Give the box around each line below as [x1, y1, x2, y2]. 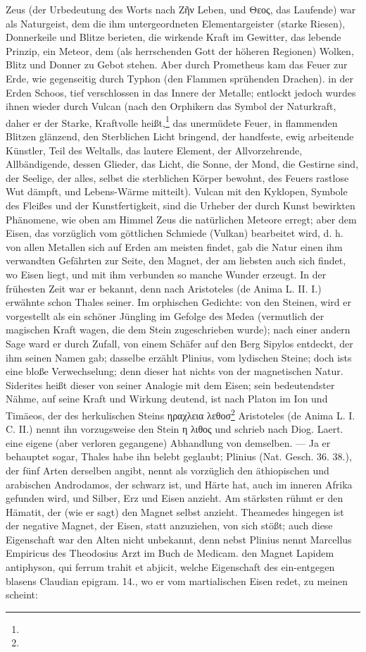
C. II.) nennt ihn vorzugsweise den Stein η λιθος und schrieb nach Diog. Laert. [6, 422, 343, 436]
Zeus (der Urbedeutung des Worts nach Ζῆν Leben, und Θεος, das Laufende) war [6, 2, 356, 16]
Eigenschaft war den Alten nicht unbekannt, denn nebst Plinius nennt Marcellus [6, 531, 352, 546]
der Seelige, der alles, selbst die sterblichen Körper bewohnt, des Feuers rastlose [6, 170, 349, 185]
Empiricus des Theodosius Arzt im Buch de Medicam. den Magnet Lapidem [6, 546, 334, 560]
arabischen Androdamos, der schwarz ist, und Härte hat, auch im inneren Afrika [6, 476, 353, 491]
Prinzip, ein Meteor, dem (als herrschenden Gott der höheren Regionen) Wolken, [6, 43, 354, 58]
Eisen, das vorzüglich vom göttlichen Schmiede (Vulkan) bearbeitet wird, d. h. [6, 226, 343, 240]
